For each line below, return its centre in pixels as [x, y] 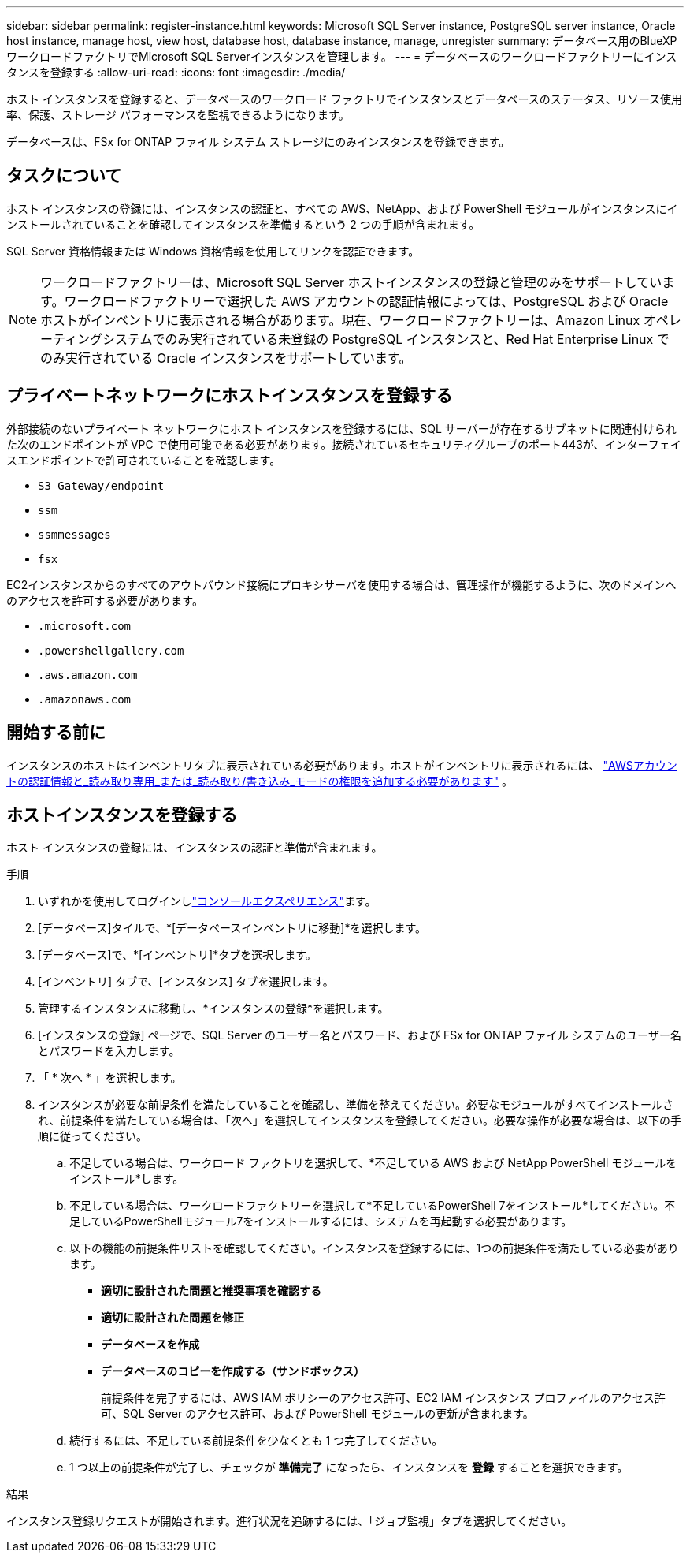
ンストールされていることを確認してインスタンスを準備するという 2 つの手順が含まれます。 [243, 224]
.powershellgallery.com [111, 650]
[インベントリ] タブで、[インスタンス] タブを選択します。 [186, 982]
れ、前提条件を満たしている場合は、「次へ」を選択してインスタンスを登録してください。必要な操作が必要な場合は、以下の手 [360, 1121]
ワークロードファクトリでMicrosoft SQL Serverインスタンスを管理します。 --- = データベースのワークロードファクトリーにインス [342, 56]
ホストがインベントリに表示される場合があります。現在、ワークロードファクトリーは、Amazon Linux [340, 320]
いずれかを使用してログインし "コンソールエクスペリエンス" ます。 [207, 901]
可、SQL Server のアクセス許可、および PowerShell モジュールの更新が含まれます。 [317, 1414]
